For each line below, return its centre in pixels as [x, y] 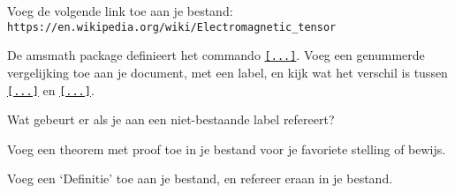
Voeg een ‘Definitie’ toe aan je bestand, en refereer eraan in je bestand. [200, 178]
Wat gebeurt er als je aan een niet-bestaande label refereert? [171, 119]
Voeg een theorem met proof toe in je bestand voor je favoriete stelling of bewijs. [227, 148]
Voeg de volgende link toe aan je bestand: [120, 11]
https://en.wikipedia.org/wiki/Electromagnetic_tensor [172, 27]
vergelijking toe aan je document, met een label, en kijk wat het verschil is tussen [227, 72]
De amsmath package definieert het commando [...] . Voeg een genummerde [216, 55]
